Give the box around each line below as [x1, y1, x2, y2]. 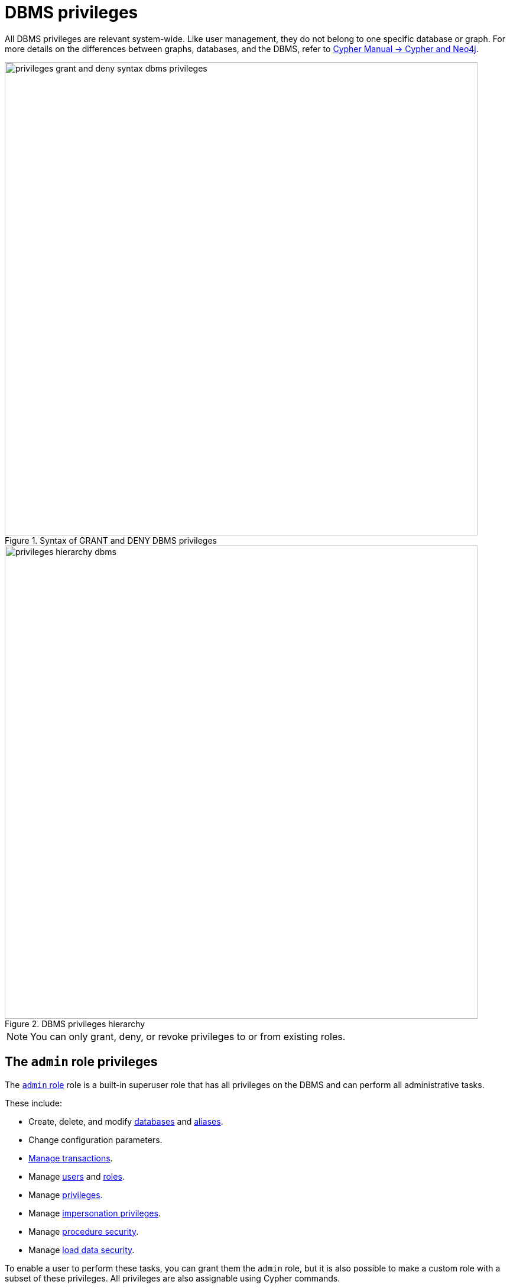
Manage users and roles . [28, 1171, 125, 1182]
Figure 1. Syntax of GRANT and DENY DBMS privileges [5, 535, 217, 545]
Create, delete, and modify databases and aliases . [28, 1116, 223, 1126]
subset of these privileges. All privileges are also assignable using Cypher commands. [5, 1273, 340, 1283]
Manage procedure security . [28, 1226, 139, 1237]
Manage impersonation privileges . [28, 1208, 161, 1218]
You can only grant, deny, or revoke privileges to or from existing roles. [30, 1030, 346, 1042]
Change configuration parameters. [28, 1134, 163, 1145]
